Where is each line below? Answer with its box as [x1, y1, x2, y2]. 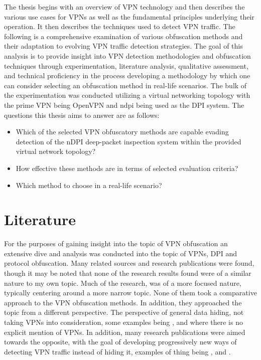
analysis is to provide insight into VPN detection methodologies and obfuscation [4, 50, 251, 61]
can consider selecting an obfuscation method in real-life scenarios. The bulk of [4, 80, 247, 90]
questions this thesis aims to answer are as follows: [4, 109, 160, 120]
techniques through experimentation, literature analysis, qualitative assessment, [4, 60, 248, 71]
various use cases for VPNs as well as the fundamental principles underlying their [4, 11, 254, 22]
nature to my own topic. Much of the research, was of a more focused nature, [4, 277, 241, 288]
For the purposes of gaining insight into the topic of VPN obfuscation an [4, 238, 228, 249]
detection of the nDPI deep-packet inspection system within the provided [16, 136, 241, 146]
